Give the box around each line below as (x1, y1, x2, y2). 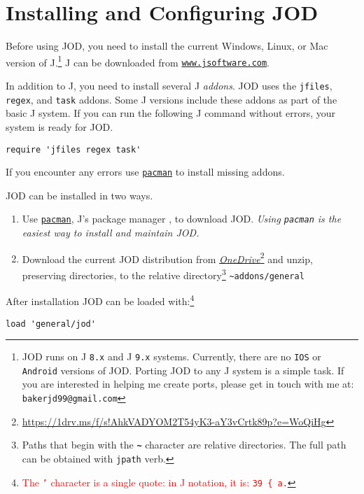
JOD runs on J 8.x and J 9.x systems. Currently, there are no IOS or (22, 349, 321, 364)
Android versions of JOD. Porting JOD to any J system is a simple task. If (22, 362, 344, 377)
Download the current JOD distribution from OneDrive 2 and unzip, (22, 249, 313, 266)
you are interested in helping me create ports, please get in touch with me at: (22, 376, 354, 391)
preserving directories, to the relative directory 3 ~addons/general (22, 265, 304, 282)
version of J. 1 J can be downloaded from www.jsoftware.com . (6, 52, 270, 69)
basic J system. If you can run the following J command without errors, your (6, 106, 336, 120)
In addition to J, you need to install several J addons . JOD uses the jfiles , (6, 78, 332, 93)
